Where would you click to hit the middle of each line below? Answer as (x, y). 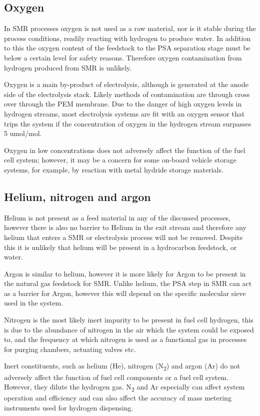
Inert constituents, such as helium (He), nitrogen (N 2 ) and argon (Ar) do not (122, 366)
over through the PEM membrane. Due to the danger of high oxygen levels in (123, 104)
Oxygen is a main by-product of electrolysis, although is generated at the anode (126, 84)
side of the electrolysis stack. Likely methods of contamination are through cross (127, 94)
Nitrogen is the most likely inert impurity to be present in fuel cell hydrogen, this (129, 320)
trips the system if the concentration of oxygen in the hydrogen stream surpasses (128, 123)
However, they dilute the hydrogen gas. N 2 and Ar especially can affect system (124, 387)
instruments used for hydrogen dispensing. (69, 407)
